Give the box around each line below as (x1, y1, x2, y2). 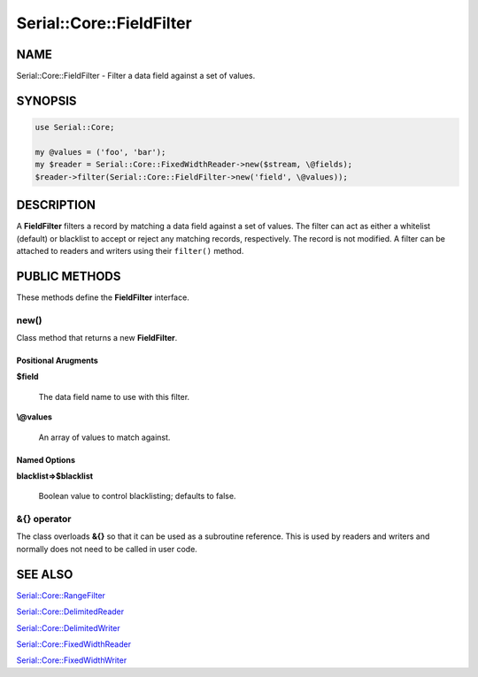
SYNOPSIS (16, 93, 77, 108)
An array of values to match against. (38, 432, 171, 442)
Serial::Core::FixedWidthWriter (16, 655, 127, 665)
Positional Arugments (16, 355, 99, 365)
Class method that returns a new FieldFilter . (16, 332, 178, 342)
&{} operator (16, 513, 72, 526)
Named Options (16, 454, 75, 465)
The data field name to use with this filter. (38, 391, 190, 402)
